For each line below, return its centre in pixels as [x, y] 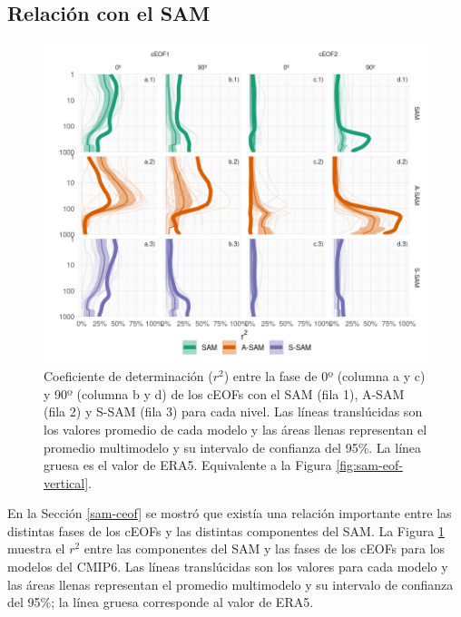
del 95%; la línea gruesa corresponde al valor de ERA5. [161, 602]
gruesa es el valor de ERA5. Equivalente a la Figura [188, 465]
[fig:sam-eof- [369, 465]
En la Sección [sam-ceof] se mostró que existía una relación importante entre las [230, 513]
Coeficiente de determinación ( [128, 376]
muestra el [36, 548]
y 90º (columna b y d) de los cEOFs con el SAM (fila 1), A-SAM [224, 393]
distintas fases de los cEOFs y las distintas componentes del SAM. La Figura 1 [226, 530]
